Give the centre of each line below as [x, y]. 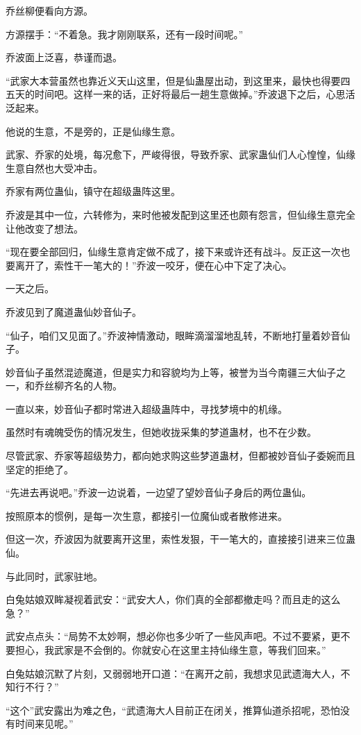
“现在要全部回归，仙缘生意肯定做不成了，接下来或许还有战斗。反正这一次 [173, 252]
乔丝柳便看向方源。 [49, 10]
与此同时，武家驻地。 [54, 576]
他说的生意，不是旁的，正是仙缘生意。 [93, 131]
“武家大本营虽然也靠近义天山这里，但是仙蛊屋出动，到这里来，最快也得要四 [178, 80]
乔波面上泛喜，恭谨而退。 [64, 57]
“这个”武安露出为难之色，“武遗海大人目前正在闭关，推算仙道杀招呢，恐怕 [173, 710]
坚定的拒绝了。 [40, 469]
